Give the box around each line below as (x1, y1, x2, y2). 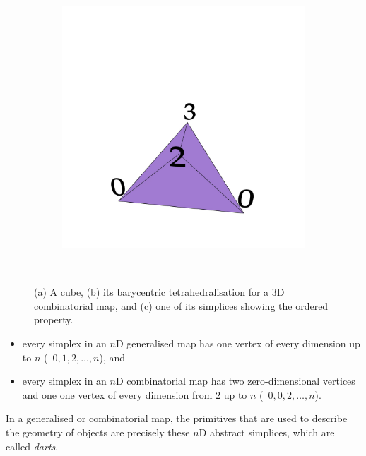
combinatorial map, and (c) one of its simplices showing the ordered (34, 298, 329, 313)
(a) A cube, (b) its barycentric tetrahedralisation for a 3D (34, 284, 285, 299)
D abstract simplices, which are (199, 424, 335, 439)
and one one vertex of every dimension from (22, 387, 213, 402)
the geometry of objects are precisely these (6, 424, 190, 439)
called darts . (6, 438, 59, 453)
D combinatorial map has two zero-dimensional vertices (115, 373, 355, 388)
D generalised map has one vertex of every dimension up (115, 335, 360, 350)
